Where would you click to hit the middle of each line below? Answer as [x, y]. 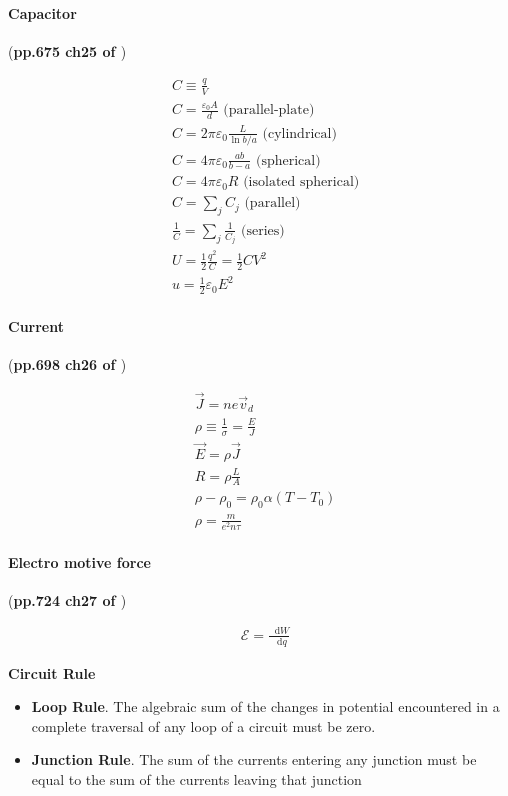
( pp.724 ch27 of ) [67, 599]
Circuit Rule [52, 672]
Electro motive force [79, 561]
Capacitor [42, 12]
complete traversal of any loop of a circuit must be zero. [203, 725]
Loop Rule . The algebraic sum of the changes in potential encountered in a [265, 706]
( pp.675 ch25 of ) [67, 50]
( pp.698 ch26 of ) [67, 364]
